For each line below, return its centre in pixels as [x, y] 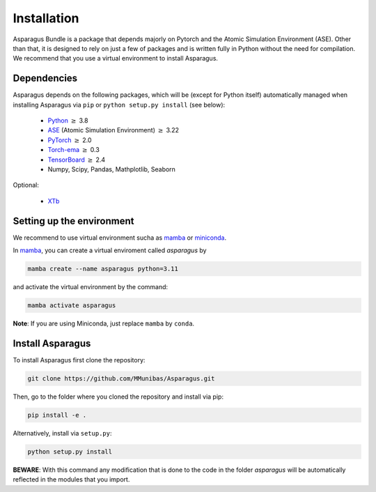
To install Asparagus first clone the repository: [79, 360]
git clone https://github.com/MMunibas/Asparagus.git [121, 378]
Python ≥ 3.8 [68, 121]
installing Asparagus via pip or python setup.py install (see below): [119, 105]
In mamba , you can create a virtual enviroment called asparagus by [110, 250]
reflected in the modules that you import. [71, 479]
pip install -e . [57, 415]
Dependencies [45, 78]
